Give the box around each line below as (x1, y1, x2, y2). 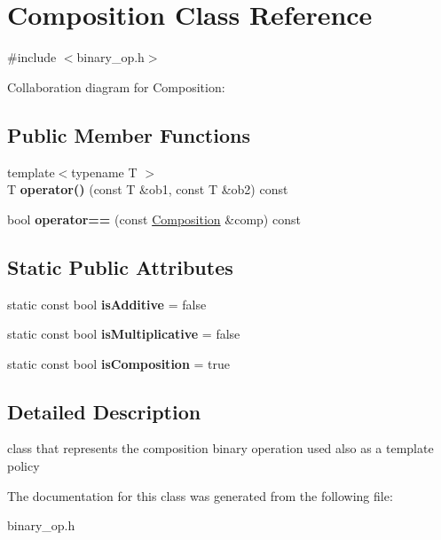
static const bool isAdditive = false (7, 294, 207, 313)
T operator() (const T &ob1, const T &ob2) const (7, 180, 288, 199)
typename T (71, 162, 138, 181)
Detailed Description (7, 397, 201, 425)
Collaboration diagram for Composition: (7, 77, 225, 96)
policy (7, 457, 40, 475)
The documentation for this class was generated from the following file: (7, 486, 393, 505)
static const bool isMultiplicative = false (7, 325, 240, 343)
